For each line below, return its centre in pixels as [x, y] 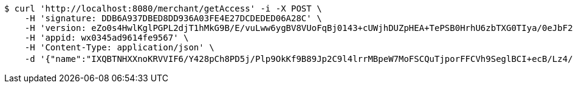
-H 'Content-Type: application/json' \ [119, 47]
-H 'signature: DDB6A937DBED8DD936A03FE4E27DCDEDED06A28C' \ [173, 18]
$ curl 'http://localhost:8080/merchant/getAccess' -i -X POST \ [163, 8]
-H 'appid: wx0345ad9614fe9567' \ [107, 38]
